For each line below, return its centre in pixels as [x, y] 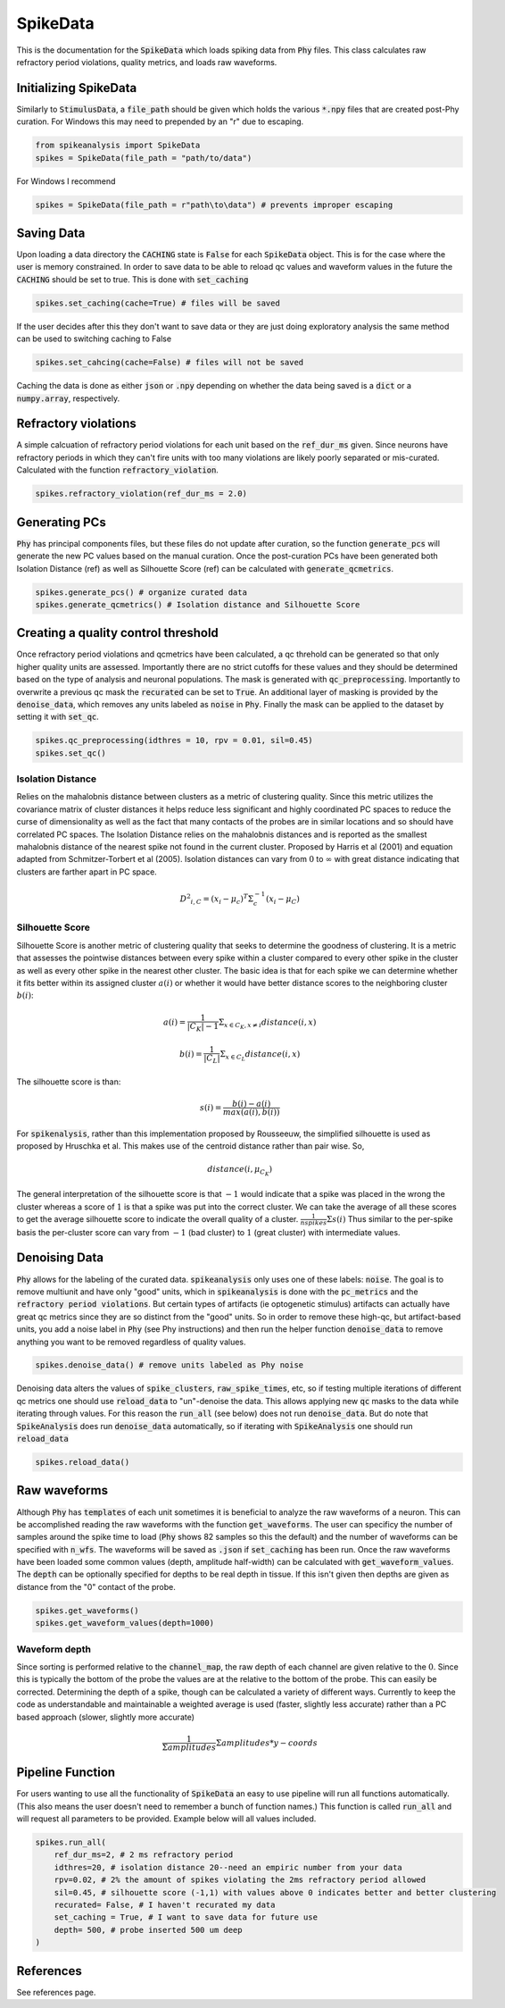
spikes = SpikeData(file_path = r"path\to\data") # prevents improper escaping [214, 205]
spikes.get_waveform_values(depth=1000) [124, 1623]
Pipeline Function [66, 1773]
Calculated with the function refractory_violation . [117, 470]
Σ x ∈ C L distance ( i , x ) [260, 1056]
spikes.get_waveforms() [87, 1611]
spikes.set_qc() [71, 753]
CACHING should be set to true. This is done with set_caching [132, 279]
